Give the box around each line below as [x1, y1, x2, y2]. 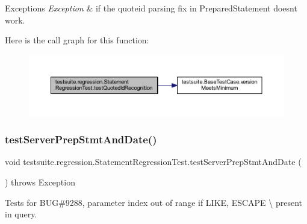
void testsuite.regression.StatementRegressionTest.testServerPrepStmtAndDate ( [5, 155, 302, 168]
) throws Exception [5, 175, 75, 188]
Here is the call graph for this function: [5, 34, 149, 46]
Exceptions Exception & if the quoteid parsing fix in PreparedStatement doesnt [5, 2, 297, 14]
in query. [5, 208, 37, 220]
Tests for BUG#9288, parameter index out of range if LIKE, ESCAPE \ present [5, 196, 303, 208]
